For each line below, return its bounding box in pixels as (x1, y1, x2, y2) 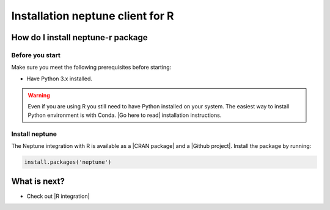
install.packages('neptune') (24, 159, 112, 166)
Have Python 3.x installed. (26, 75, 93, 82)
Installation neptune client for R (11, 9, 174, 23)
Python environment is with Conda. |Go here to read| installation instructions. (28, 111, 222, 119)
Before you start (11, 51, 61, 59)
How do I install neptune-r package (11, 32, 148, 43)
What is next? (11, 177, 65, 187)
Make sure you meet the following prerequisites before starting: (11, 64, 171, 71)
